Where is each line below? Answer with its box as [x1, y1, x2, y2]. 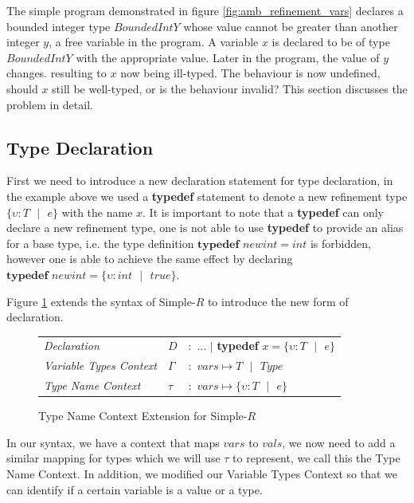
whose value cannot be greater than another [183, 18, 398, 34]
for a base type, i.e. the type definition [6, 234, 194, 251]
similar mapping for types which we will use [6, 450, 221, 466]
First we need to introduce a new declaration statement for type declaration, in [6, 172, 393, 189]
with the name [61, 203, 133, 220]
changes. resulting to [6, 65, 107, 81]
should [6, 80, 38, 96]
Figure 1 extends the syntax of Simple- [6, 293, 196, 309]
